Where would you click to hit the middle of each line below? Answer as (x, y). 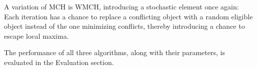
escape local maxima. (36, 35)
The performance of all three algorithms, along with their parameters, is (114, 52)
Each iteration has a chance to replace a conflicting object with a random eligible (128, 16)
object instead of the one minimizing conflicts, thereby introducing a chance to (124, 26)
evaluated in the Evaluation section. (59, 62)
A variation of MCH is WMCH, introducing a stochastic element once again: (121, 6)
